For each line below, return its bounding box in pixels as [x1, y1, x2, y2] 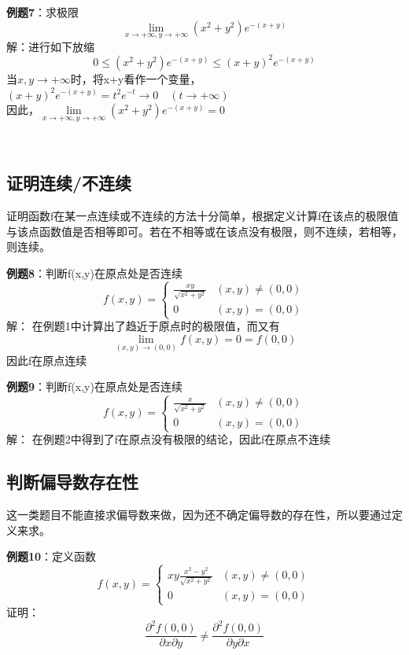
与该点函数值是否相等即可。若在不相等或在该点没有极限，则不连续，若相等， [6, 223, 403, 239]
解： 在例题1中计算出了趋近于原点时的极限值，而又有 [6, 318, 280, 334]
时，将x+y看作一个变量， [70, 70, 201, 86]
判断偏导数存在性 [6, 469, 138, 494]
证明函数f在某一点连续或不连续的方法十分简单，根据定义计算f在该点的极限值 [6, 208, 399, 224]
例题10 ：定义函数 [6, 548, 97, 565]
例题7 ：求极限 [6, 4, 79, 20]
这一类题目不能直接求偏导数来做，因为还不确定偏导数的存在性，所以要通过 [6, 506, 392, 523]
